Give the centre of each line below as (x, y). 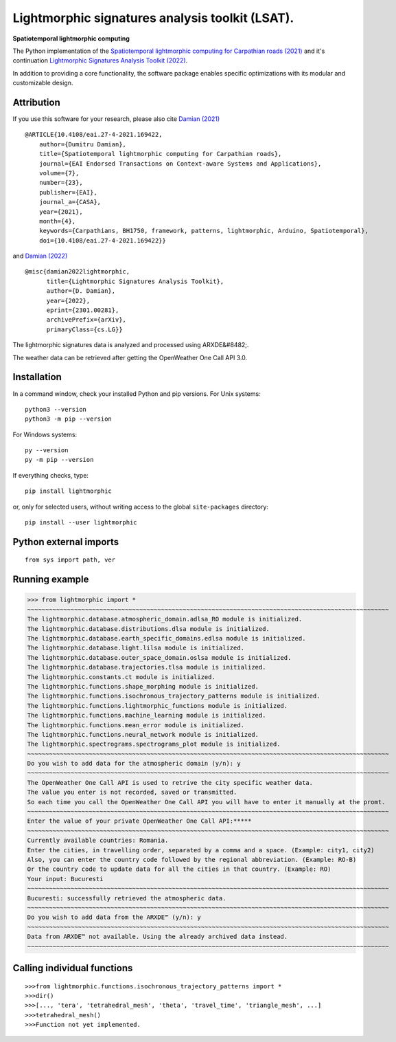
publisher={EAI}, (68, 192)
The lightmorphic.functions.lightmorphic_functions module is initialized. (158, 706)
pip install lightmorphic (69, 491)
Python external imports (66, 542)
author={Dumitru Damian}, (83, 144)
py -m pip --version (59, 460)
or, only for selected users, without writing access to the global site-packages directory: (141, 507)
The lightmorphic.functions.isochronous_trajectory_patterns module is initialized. (174, 696)
